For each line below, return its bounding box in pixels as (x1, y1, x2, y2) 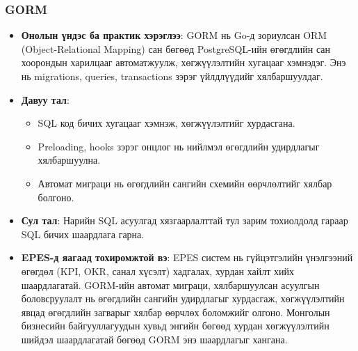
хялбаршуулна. (38, 153, 101, 167)
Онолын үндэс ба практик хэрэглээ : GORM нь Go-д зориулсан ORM (21, 28, 327, 42)
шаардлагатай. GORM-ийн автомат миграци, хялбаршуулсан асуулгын (21, 277, 320, 292)
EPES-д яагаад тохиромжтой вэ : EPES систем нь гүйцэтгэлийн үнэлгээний (21, 250, 353, 265)
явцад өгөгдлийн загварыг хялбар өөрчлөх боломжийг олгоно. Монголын (21, 304, 330, 319)
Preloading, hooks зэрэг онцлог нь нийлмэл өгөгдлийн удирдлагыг (38, 139, 320, 153)
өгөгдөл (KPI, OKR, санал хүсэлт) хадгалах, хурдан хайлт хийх (21, 263, 294, 278)
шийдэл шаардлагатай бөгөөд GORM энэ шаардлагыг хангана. (21, 331, 288, 346)
